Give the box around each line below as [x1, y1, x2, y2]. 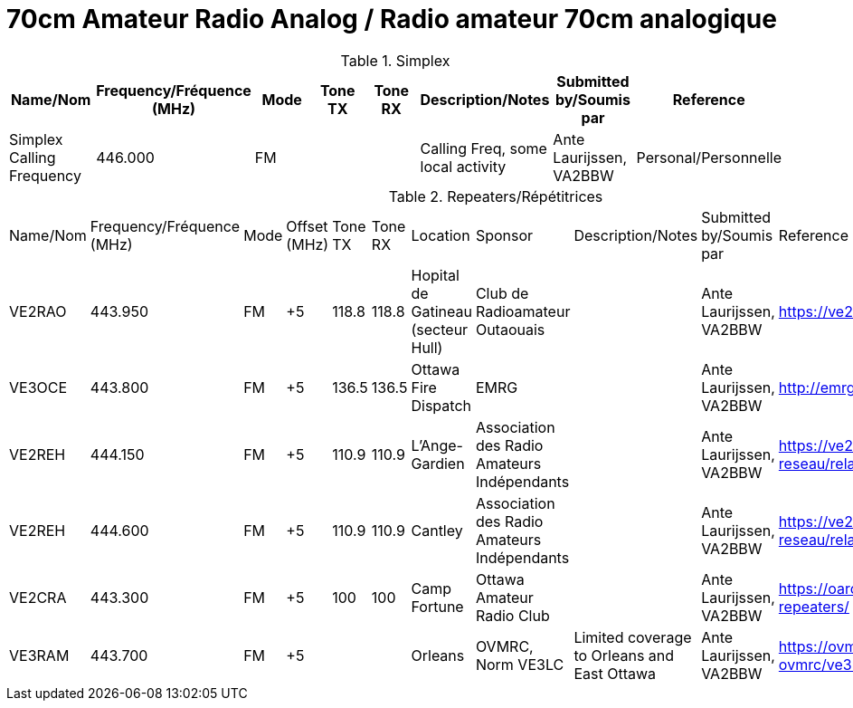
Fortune [411, 597, 464, 616]
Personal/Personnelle [636, 148, 782, 167]
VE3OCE [9, 378, 68, 397]
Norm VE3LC [475, 655, 564, 674]
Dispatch [411, 396, 471, 415]
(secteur [411, 320, 469, 339]
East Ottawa [573, 664, 657, 683]
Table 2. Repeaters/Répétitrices [388, 187, 603, 206]
